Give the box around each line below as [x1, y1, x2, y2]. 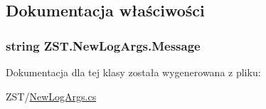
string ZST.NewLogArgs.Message [6, 36, 201, 54]
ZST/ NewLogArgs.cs [6, 88, 97, 103]
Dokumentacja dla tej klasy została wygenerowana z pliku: [6, 65, 261, 79]
